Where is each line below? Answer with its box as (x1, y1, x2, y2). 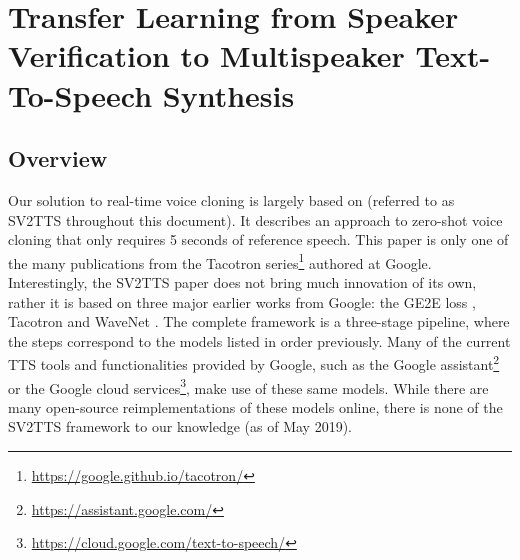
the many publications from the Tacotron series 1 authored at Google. (8, 249, 432, 273)
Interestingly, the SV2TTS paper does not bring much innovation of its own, (8, 271, 477, 292)
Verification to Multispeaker (8, 35, 405, 76)
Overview (8, 143, 108, 174)
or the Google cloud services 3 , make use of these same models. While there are (8, 374, 489, 398)
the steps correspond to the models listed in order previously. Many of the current (8, 330, 511, 351)
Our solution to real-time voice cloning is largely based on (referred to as (8, 189, 455, 210)
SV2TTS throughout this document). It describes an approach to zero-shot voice (8, 209, 503, 230)
